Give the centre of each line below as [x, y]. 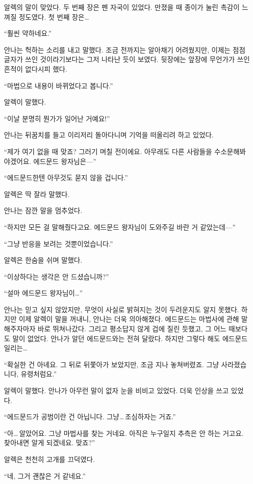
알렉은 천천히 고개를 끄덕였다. [50, 459]
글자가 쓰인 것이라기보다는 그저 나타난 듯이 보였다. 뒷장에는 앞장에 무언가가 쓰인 [127, 59]
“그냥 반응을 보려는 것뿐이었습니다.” [59, 243]
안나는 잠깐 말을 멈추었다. [43, 210]
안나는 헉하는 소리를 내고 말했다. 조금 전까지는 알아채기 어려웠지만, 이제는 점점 [125, 49]
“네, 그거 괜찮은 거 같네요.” [45, 475]
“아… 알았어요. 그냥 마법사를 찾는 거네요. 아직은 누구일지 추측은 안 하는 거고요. [124, 433]
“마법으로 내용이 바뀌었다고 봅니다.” [59, 85]
